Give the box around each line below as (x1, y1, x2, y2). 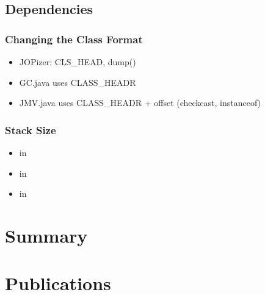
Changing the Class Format (5, 31, 143, 46)
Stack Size (5, 122, 56, 137)
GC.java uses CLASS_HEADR (19, 76, 136, 88)
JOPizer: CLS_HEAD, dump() (19, 55, 136, 68)
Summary (5, 222, 88, 247)
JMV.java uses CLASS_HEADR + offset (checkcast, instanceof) (19, 96, 261, 109)
